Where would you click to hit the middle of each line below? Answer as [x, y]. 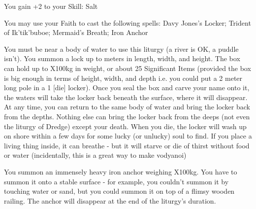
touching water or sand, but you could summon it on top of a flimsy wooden [119, 191]
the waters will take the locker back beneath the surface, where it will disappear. [126, 97]
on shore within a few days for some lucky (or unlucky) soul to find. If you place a [128, 136]
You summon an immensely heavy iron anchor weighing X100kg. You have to [121, 171]
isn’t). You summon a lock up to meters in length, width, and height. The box [122, 58]
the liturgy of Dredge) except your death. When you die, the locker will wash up [125, 126]
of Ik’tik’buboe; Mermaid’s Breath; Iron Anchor [76, 32]
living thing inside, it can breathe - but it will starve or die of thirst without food [127, 145]
